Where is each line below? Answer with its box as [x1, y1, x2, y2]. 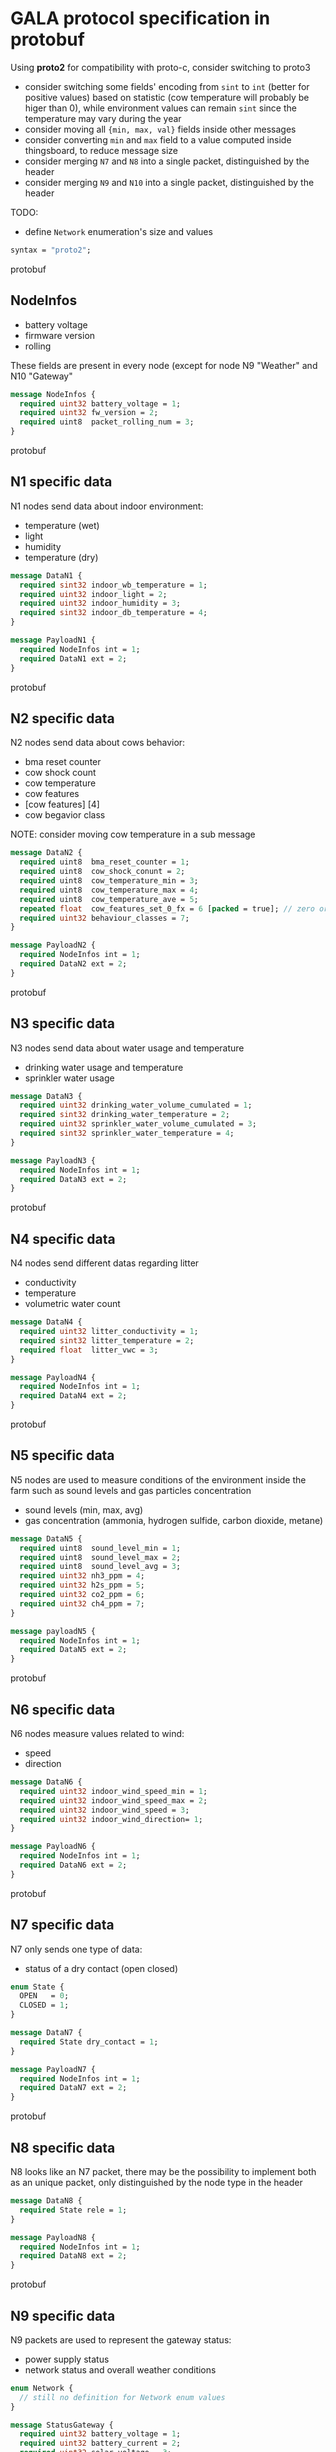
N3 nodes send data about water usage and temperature [10, 1042, 245, 1054]
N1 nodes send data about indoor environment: [10, 500, 204, 512]
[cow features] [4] [24, 798, 100, 811]
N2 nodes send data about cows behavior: [10, 737, 186, 749]
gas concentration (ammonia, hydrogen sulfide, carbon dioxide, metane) [24, 1514, 324, 1526]
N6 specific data [10, 1701, 116, 1718]
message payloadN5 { [10, 1626, 97, 1636]
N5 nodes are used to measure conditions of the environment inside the [10, 1473, 307, 1486]
